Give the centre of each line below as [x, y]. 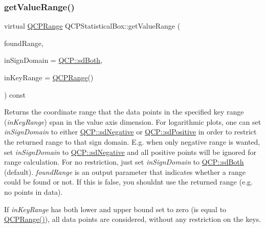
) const [15, 94]
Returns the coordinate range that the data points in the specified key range [124, 112]
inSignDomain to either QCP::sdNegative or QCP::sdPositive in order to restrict [130, 132]
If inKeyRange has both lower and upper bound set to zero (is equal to [115, 209]
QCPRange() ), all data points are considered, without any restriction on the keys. [133, 219]
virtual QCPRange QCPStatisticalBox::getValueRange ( [92, 26]
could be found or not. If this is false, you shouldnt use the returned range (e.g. [128, 182]
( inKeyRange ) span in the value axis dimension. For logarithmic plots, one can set [133, 121]
